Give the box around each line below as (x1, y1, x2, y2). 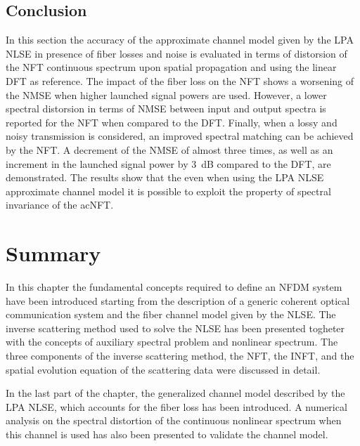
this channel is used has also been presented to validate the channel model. (6, 426, 328, 441)
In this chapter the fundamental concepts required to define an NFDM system (6, 280, 342, 294)
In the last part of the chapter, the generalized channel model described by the (6, 386, 345, 400)
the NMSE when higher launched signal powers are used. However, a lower (6, 87, 327, 102)
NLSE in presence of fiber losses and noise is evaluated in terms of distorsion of (6, 46, 347, 60)
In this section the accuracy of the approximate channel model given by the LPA (6, 32, 354, 47)
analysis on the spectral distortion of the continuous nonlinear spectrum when (6, 413, 342, 428)
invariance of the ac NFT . (6, 197, 114, 212)
